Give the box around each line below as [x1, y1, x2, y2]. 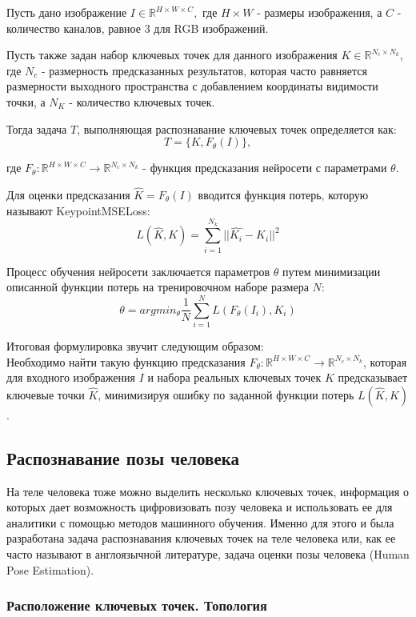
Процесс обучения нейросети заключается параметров [6, 262, 270, 279]
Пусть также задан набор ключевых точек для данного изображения [6, 46, 338, 63]
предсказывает [338, 369, 408, 386]
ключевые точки [6, 386, 85, 403]
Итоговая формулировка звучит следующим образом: [6, 338, 264, 354]
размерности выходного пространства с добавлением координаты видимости [6, 78, 378, 94]
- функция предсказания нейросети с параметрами [142, 159, 387, 176]
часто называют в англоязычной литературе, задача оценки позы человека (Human [6, 545, 410, 562]
